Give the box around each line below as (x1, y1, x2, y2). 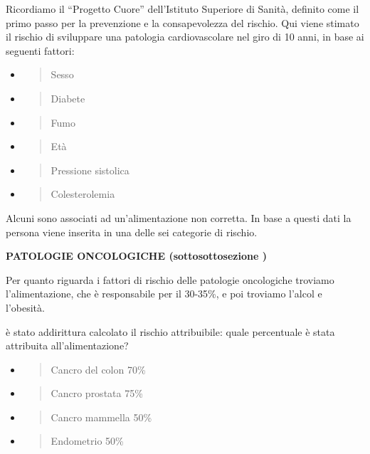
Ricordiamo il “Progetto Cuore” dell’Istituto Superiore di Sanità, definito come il (6, 1, 359, 16)
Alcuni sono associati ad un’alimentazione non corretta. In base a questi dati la (6, 210, 351, 225)
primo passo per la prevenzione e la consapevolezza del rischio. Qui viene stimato (6, 15, 359, 30)
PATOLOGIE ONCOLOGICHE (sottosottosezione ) (6, 248, 267, 263)
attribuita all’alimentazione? (6, 338, 129, 353)
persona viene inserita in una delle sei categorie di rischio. (6, 224, 258, 239)
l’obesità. (6, 300, 45, 315)
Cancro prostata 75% (51, 386, 143, 401)
